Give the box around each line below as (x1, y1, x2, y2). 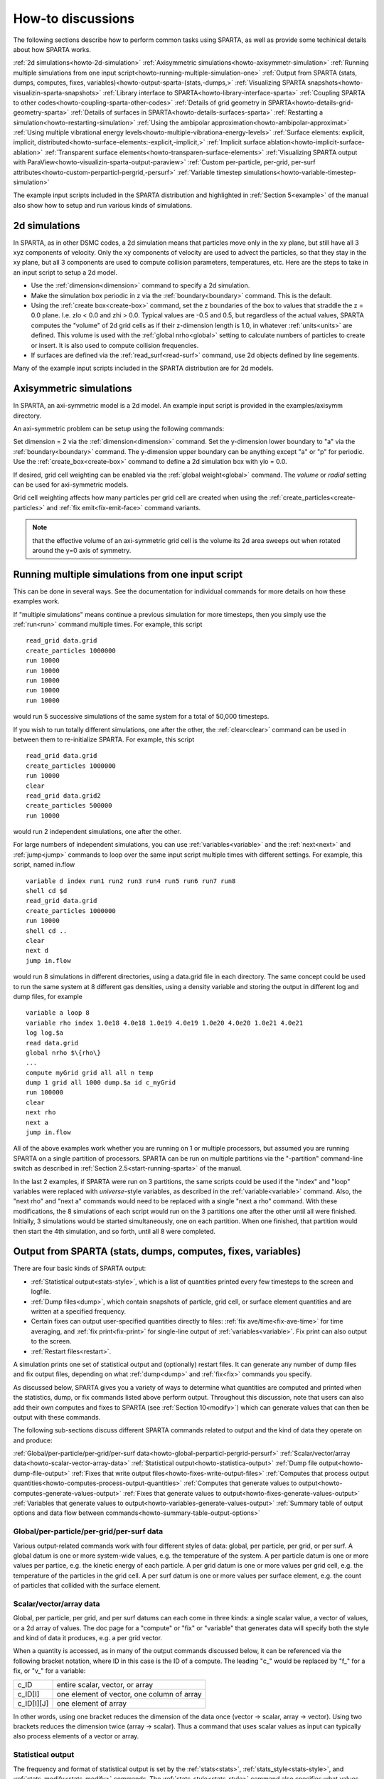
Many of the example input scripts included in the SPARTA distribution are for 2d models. (13, 364, 274, 373)
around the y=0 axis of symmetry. (32, 546, 132, 554)
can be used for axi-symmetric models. (13, 480, 129, 489)
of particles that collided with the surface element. (13, 1581, 161, 1590)
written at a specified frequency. (31, 1307, 127, 1316)
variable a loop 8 (26, 1009, 90, 1017)
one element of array (56, 1698, 127, 1708)
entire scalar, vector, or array (56, 1679, 154, 1689)
